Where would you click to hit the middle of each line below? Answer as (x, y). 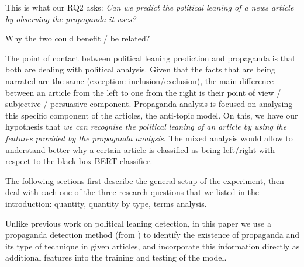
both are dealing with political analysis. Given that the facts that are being (141, 69)
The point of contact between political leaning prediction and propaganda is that (151, 58)
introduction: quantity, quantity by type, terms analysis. (106, 203)
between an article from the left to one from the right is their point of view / (143, 92)
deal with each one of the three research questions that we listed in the (132, 192)
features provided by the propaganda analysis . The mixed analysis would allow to (149, 138)
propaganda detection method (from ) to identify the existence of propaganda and (153, 235)
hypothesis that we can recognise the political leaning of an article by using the (146, 126)
